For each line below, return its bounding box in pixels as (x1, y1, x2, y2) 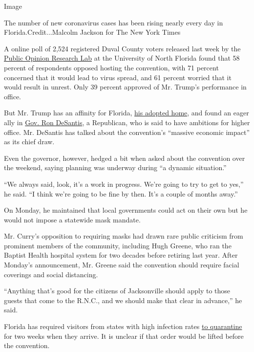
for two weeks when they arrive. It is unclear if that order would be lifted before (4, 330, 244, 341)
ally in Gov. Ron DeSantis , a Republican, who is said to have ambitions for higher (4, 117, 250, 127)
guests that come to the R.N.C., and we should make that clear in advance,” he (4, 295, 242, 305)
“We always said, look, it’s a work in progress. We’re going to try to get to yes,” (4, 178, 244, 189)
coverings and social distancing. (4, 269, 98, 279)
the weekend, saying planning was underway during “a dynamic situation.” (4, 162, 227, 173)
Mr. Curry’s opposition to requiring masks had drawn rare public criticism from (4, 231, 243, 241)
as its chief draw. (4, 136, 55, 147)
